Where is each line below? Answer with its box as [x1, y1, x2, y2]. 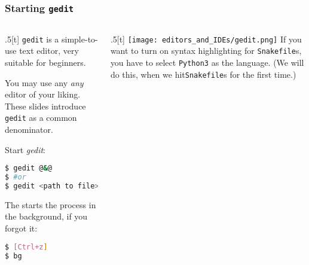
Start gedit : [5, 143, 46, 156]
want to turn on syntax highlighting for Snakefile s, [110, 44, 302, 57]
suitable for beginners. [5, 56, 86, 69]
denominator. [5, 123, 53, 136]
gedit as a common [5, 111, 77, 124]
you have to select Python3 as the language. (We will [110, 56, 304, 69]
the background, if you [5, 210, 88, 223]
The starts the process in [5, 198, 96, 211]
